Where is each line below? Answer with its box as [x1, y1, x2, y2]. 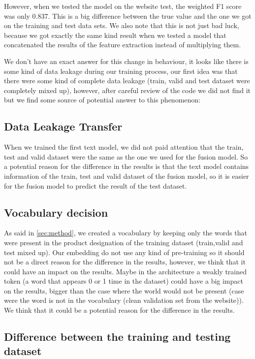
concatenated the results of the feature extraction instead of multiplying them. [4, 39, 241, 50]
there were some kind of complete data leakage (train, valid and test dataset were [4, 75, 250, 86]
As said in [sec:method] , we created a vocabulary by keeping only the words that [4, 228, 247, 238]
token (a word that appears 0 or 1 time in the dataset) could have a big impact [4, 276, 243, 286]
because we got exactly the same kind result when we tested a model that [4, 30, 226, 40]
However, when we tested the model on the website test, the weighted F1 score [4, 1, 242, 11]
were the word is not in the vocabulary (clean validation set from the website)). [4, 295, 244, 305]
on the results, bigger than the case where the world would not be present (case [4, 285, 244, 295]
